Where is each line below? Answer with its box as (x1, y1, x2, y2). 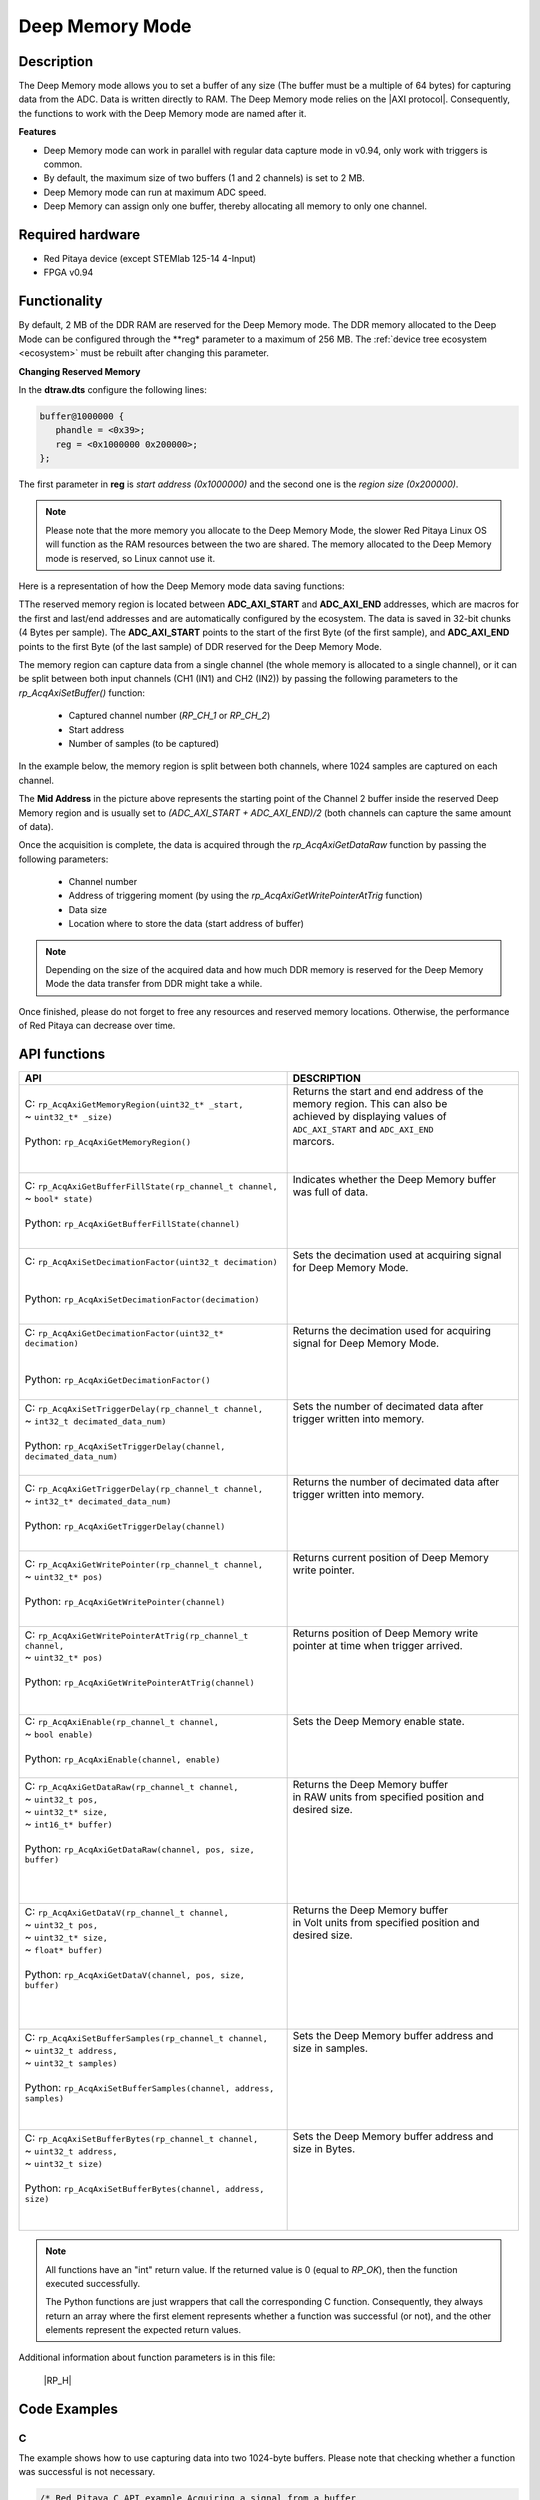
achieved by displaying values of (292, 1110, 447, 1124)
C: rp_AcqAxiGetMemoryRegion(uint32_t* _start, (24, 1097, 244, 1111)
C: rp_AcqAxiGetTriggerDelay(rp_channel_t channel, (24, 1481, 264, 1495)
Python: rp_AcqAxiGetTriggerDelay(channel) (24, 1519, 226, 1533)
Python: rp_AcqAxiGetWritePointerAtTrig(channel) (24, 1675, 255, 1689)
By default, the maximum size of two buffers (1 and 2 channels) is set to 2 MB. (43, 172, 365, 184)
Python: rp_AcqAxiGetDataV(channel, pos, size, (24, 1967, 245, 1981)
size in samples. (292, 2041, 369, 2055)
